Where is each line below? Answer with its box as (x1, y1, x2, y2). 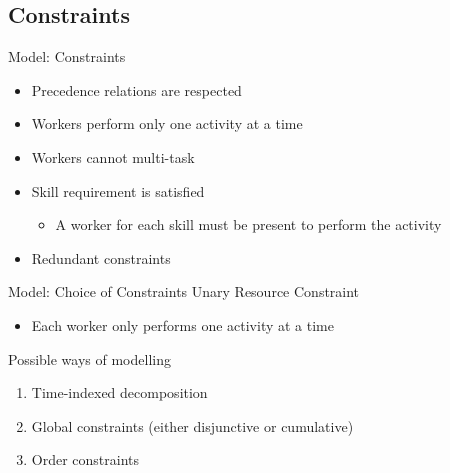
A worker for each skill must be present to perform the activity (55, 214, 442, 235)
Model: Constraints (8, 46, 126, 67)
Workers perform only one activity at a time (31, 113, 303, 134)
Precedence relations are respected (31, 79, 242, 100)
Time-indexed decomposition (31, 382, 208, 403)
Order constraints (31, 449, 140, 470)
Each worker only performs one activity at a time (31, 314, 334, 335)
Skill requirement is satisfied (31, 180, 205, 201)
